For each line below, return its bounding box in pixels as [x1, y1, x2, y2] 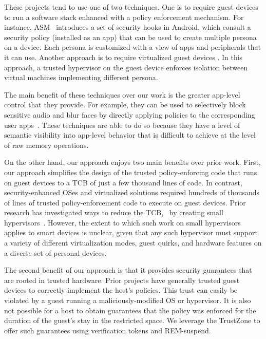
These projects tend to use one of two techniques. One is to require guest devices [4, 2, 258, 12]
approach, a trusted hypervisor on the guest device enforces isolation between [4, 62, 248, 72]
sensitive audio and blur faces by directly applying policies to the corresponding [4, 109, 255, 120]
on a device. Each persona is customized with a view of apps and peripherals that [4, 42, 261, 52]
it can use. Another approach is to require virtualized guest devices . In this [4, 51, 243, 62]
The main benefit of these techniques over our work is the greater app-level [4, 89, 240, 100]
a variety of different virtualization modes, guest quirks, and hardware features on [4, 237, 262, 248]
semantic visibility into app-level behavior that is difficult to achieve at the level [4, 129, 256, 140]
